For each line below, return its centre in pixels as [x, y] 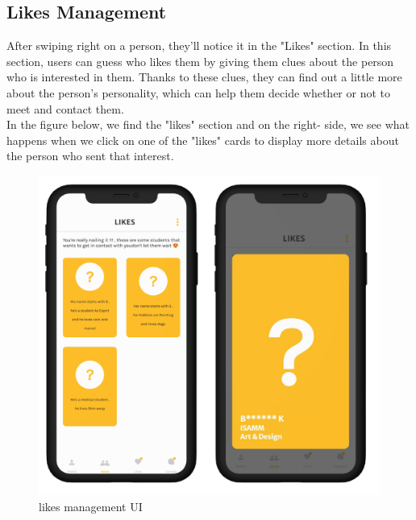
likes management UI [91, 506]
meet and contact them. [65, 108]
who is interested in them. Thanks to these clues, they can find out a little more [204, 77]
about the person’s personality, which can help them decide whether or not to [199, 92]
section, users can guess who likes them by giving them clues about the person [200, 61]
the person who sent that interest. [90, 156]
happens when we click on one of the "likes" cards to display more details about [203, 140]
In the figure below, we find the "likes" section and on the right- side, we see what [208, 124]
